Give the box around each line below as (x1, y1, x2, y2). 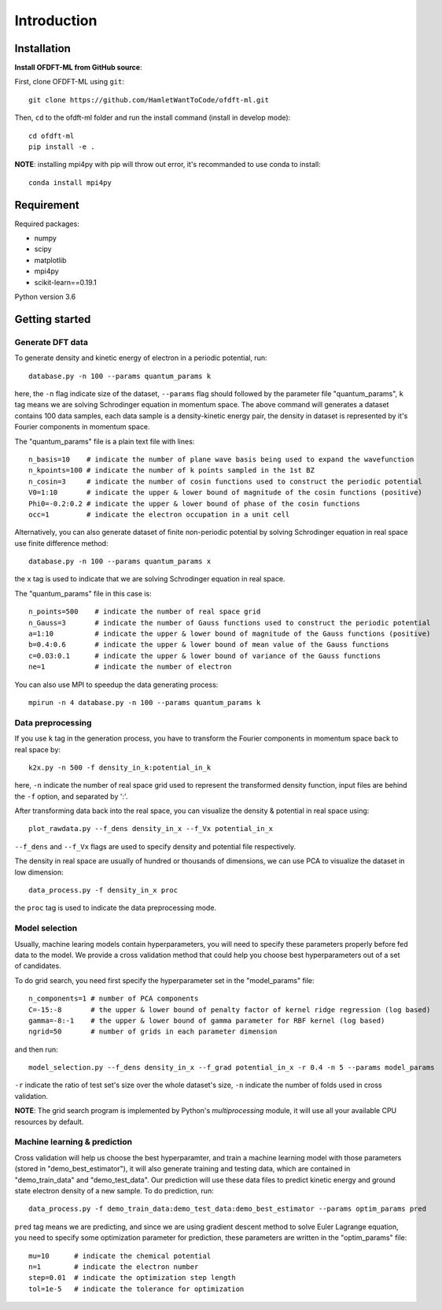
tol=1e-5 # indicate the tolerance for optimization (28, 1284, 245, 1293)
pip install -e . (28, 143, 95, 151)
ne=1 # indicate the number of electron (28, 662, 232, 671)
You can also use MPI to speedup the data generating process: (14, 680, 219, 689)
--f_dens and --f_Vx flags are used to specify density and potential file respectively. (14, 841, 297, 851)
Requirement (14, 198, 80, 212)
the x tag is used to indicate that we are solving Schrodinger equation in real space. (14, 574, 285, 584)
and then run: (14, 1045, 58, 1054)
